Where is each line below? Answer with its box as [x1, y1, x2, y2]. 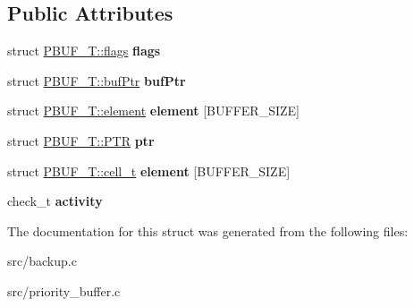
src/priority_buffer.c [7, 281, 121, 300]
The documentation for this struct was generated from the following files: [7, 221, 409, 240]
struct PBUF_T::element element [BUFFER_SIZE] [7, 101, 300, 120]
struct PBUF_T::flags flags [7, 41, 161, 60]
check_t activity [7, 192, 103, 210]
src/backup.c [7, 252, 77, 270]
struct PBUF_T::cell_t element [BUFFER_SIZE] [7, 161, 291, 180]
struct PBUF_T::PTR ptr [7, 131, 155, 149]
